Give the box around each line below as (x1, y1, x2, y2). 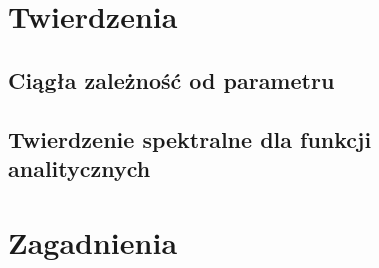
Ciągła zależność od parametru (8, 64, 335, 95)
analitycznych (8, 152, 151, 183)
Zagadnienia (8, 221, 178, 262)
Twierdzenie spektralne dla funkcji (8, 123, 372, 154)
